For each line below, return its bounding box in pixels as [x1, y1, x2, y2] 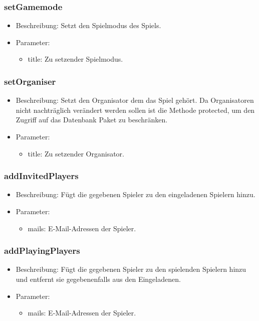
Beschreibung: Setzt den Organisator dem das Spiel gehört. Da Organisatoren [16, 95, 254, 105]
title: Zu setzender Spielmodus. [28, 54, 123, 64]
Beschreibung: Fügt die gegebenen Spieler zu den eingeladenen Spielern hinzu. [16, 189, 255, 200]
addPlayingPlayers [4, 244, 80, 257]
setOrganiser [4, 75, 56, 87]
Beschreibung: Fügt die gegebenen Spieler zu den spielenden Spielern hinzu [16, 264, 246, 274]
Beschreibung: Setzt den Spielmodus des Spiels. [16, 20, 161, 31]
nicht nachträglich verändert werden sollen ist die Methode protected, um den [16, 104, 255, 115]
